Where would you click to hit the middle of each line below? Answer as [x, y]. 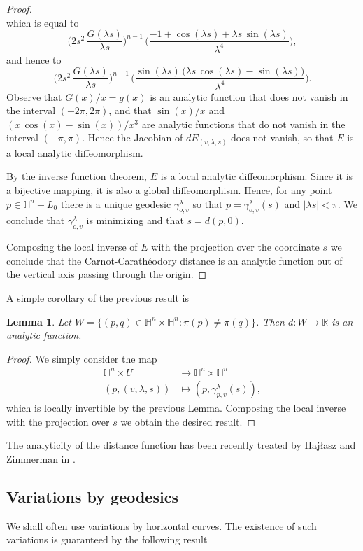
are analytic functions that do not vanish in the [243, 124]
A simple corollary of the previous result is [98, 298]
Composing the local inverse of [72, 247]
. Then [270, 321]
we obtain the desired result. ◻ [188, 421]
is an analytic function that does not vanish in [249, 96]
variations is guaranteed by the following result [107, 539]
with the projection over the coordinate [235, 247]
